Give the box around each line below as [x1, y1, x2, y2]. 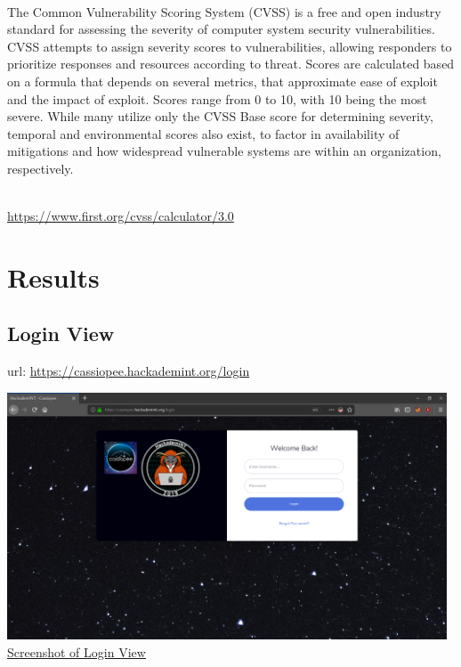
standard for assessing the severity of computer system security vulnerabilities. [7, 20, 435, 38]
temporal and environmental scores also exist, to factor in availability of [7, 124, 400, 142]
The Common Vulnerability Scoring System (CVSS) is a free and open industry [7, 2, 441, 20]
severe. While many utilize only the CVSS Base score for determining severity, [7, 107, 433, 126]
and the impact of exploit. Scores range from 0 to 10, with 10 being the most [7, 89, 427, 108]
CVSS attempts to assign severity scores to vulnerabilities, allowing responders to [7, 37, 452, 55]
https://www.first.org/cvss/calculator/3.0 [7, 207, 234, 225]
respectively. [7, 159, 74, 177]
